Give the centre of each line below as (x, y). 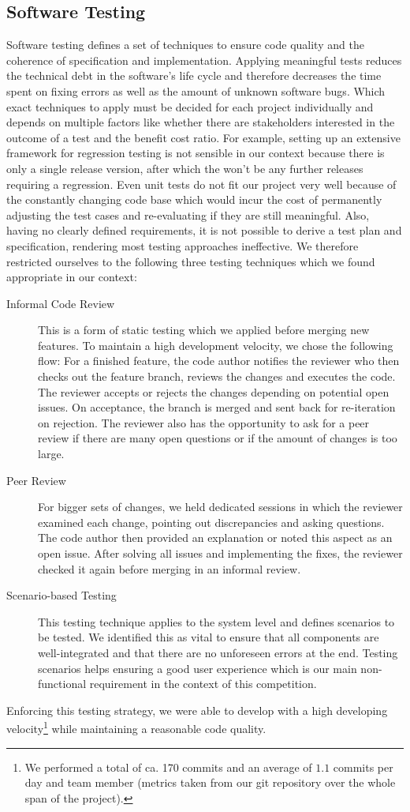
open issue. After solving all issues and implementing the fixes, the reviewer (220, 553)
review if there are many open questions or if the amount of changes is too (218, 438)
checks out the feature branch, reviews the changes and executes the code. (217, 376)
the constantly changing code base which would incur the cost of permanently (194, 199)
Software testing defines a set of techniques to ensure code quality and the (185, 45)
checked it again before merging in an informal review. (170, 568)
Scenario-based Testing (61, 595)
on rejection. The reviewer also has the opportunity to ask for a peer (204, 422)
